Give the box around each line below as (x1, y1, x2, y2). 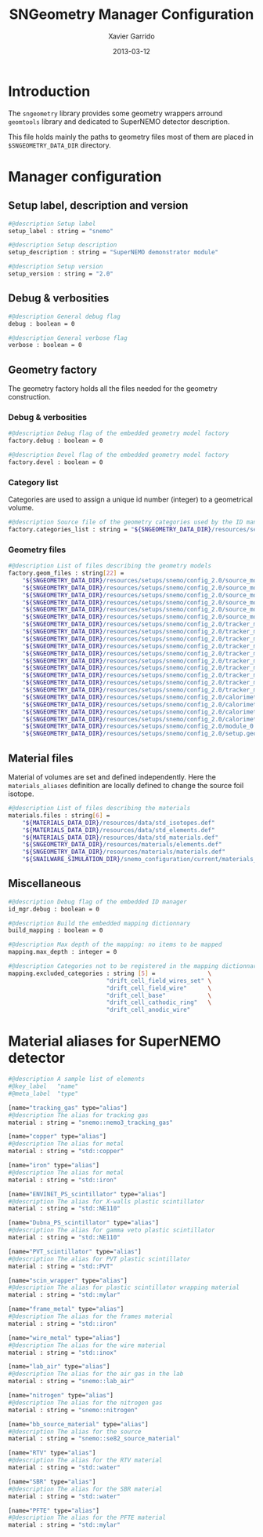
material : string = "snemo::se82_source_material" (8, 1435, 180, 1443)
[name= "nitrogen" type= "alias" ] (8, 1392, 113, 1400)
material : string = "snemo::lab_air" (8, 1378, 135, 1385)
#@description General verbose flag (8, 334, 128, 342)
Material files (8, 751, 74, 765)
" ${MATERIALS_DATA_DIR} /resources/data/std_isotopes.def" (22, 819, 215, 827)
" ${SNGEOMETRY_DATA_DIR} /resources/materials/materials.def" (22, 848, 225, 856)
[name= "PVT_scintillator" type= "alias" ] (8, 1247, 142, 1255)
